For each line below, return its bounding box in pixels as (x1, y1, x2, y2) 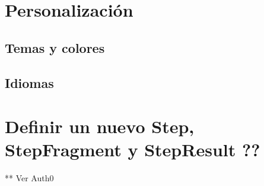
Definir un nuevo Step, (5, 114, 195, 138)
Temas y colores (5, 38, 105, 56)
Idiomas (5, 73, 54, 92)
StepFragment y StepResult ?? (5, 137, 260, 162)
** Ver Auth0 (5, 172, 54, 184)
